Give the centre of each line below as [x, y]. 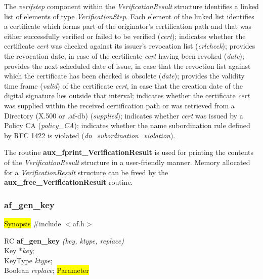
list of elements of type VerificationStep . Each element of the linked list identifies [129, 16]
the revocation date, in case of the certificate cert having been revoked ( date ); [124, 55]
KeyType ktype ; [28, 260]
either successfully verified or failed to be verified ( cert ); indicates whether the [125, 36]
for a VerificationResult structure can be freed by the [86, 172]
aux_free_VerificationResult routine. [69, 182]
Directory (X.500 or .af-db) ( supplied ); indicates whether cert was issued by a [124, 115]
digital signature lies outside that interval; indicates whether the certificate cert [127, 95]
